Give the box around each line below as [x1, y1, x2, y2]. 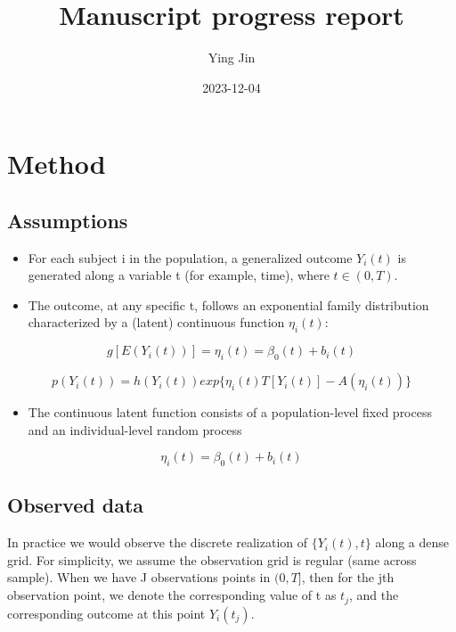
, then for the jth [301, 568, 395, 587]
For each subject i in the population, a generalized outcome [28, 248, 353, 267]
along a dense [375, 533, 450, 552]
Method [7, 145, 106, 182]
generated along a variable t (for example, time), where [28, 266, 330, 284]
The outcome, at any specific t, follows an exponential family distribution [28, 295, 429, 314]
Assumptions [7, 206, 128, 234]
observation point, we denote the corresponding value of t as [7, 586, 337, 604]
